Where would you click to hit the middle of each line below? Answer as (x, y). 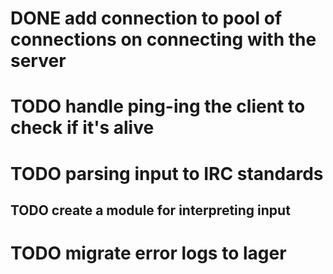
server (38, 61)
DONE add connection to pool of (146, 18)
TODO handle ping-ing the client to (158, 106)
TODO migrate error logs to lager (148, 253)
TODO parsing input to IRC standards (167, 173)
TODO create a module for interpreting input (150, 210)
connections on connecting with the (163, 39)
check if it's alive (82, 128)
